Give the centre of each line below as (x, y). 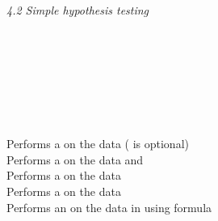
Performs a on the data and (75, 159)
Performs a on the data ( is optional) (98, 144)
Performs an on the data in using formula (109, 207)
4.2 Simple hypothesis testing (78, 10)
